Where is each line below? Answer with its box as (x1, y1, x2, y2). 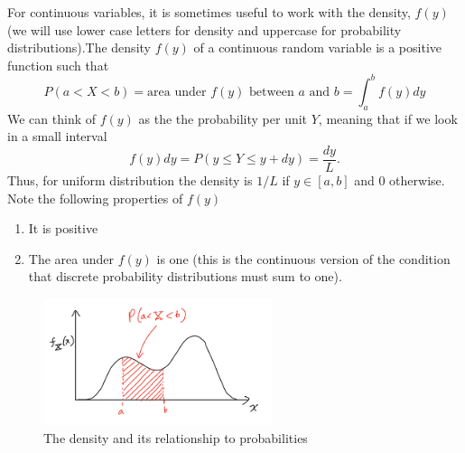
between (249, 85, 294, 99)
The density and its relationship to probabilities (43, 428, 308, 447)
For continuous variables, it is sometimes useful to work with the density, (7, 3, 411, 21)
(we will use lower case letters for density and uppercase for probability (7, 20, 402, 39)
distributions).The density (7, 38, 151, 57)
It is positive (28, 219, 98, 238)
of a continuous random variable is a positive (193, 38, 442, 57)
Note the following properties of (7, 188, 183, 207)
